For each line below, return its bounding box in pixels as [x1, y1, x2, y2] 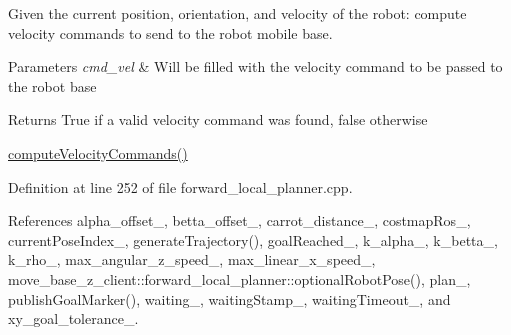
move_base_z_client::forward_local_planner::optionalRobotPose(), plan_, [8, 268, 471, 289]
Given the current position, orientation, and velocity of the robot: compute [8, 3, 467, 23]
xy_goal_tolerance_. [8, 308, 139, 329]
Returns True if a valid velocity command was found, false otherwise [8, 109, 428, 130]
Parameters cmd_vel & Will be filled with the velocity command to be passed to [8, 56, 503, 77]
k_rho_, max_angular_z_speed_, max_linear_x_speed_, [8, 249, 376, 270]
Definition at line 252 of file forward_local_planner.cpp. [8, 176, 353, 197]
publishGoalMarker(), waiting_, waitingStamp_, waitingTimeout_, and [8, 288, 451, 309]
